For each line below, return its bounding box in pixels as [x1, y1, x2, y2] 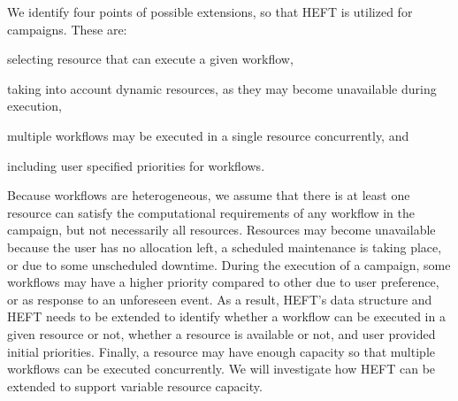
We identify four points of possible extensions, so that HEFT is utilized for [7, 3, 413, 20]
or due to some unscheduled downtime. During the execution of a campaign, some [7, 255, 451, 274]
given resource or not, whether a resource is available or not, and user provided [7, 324, 436, 343]
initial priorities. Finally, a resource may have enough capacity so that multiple [7, 342, 435, 360]
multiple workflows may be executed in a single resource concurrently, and [7, 126, 409, 144]
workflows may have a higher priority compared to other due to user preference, [7, 273, 439, 291]
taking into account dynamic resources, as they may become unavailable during [7, 79, 437, 97]
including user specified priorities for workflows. [7, 156, 265, 174]
